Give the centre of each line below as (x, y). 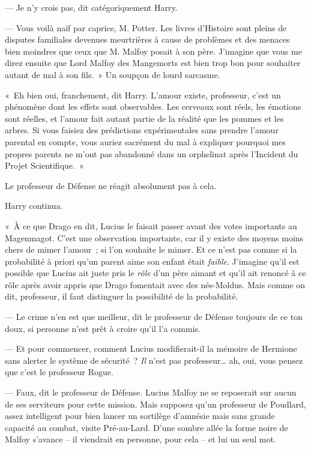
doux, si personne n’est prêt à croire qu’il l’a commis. (103, 328)
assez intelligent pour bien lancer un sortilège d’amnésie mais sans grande (140, 416)
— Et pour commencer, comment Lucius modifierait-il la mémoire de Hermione (151, 348)
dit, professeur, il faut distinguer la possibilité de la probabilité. (122, 296)
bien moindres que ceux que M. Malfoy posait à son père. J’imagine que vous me (153, 51)
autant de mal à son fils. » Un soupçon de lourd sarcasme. (113, 74)
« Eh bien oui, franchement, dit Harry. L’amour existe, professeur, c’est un (143, 95)
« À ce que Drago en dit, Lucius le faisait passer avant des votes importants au (151, 225)
